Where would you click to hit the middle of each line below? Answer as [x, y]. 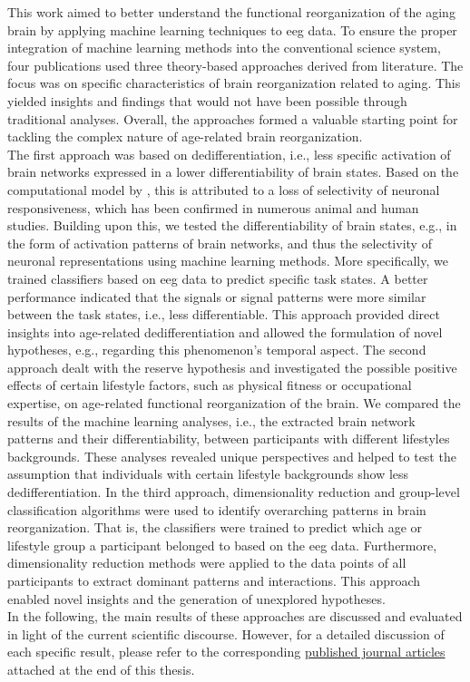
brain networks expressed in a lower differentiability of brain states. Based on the [233, 172]
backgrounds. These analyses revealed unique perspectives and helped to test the [232, 456]
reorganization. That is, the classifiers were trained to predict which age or [215, 527]
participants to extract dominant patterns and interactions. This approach [214, 580]
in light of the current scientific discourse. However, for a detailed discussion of [226, 633]
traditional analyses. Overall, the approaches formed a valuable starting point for [233, 118]
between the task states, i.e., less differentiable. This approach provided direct [224, 314]
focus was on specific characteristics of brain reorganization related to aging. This [234, 83]
